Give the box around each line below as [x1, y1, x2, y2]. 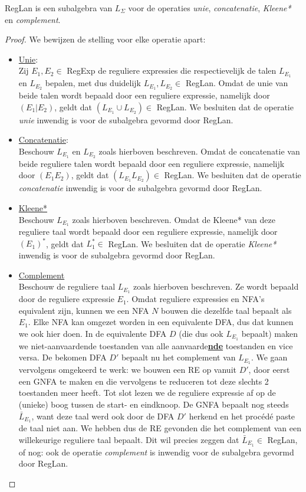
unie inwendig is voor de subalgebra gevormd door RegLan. [18, 113, 233, 126]
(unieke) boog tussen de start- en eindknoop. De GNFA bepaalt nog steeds [18, 398, 289, 410]
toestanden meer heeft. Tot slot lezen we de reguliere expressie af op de [18, 386, 276, 399]
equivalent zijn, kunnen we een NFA [18, 304, 149, 316]
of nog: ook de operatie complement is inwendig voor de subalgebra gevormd [18, 445, 294, 458]
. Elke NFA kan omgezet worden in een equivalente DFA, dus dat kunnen [28, 316, 294, 328]
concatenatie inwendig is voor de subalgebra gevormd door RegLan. [18, 182, 262, 194]
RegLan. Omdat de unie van [185, 77, 288, 89]
